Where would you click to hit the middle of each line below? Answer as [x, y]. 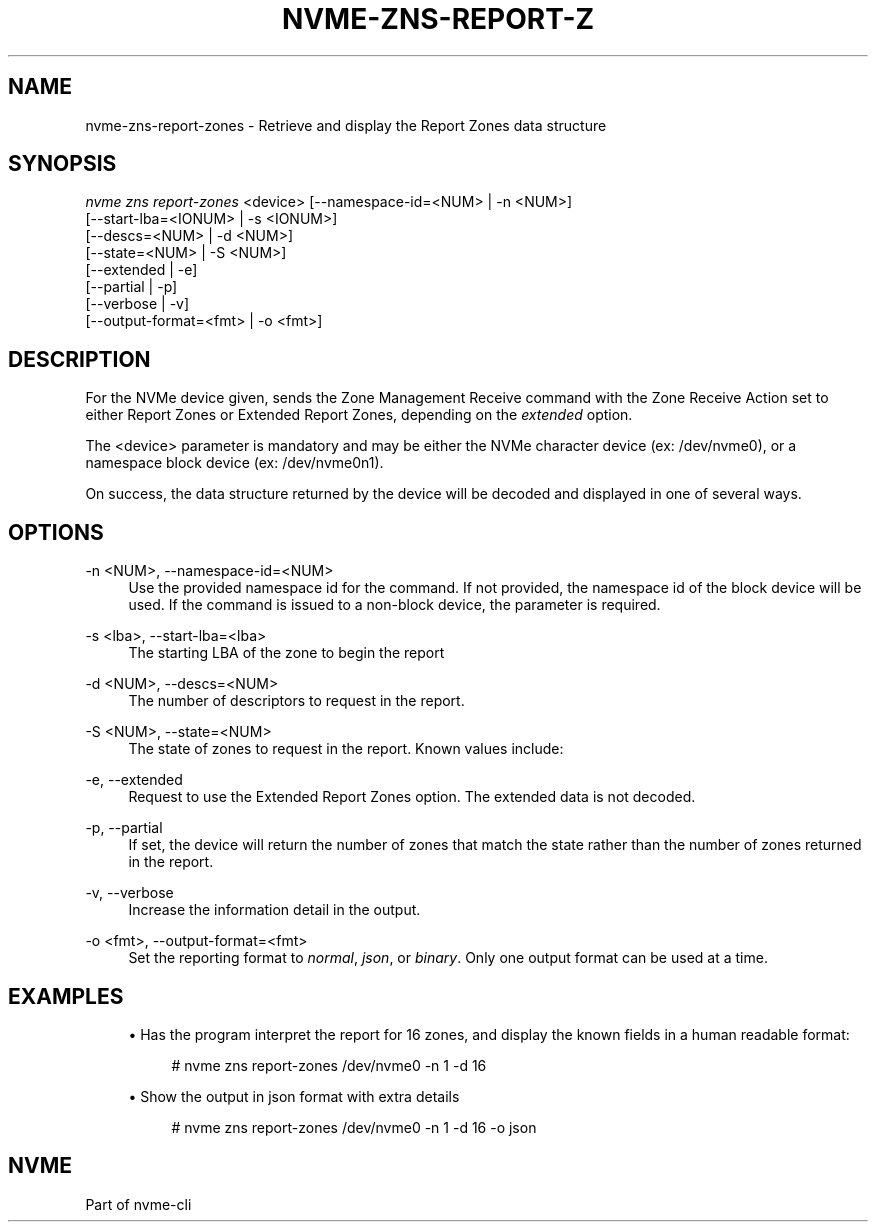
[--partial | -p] [131, 287]
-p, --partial [124, 828]
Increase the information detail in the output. [274, 910]
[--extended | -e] [141, 270]
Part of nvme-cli [138, 1204]
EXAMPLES [66, 996]
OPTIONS [56, 532]
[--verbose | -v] [137, 304]
